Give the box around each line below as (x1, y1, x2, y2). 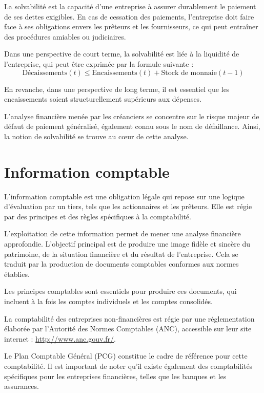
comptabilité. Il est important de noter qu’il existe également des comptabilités (4, 360, 253, 371)
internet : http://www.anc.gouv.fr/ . (4, 333, 116, 344)
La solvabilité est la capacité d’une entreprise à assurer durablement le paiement (4, 1, 256, 11)
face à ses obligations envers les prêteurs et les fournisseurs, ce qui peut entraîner (4, 21, 258, 32)
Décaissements (22, 69, 68, 77)
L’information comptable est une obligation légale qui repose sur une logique (4, 191, 245, 201)
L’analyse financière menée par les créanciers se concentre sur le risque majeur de (4, 110, 259, 121)
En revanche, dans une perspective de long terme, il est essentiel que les (4, 83, 230, 94)
